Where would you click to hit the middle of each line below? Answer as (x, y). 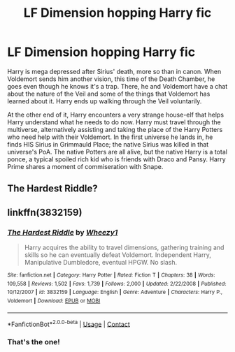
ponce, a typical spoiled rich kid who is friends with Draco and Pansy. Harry (116, 159)
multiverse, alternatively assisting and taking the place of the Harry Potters (115, 129)
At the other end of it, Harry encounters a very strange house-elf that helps (116, 115)
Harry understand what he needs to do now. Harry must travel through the (114, 122)
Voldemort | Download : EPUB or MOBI (54, 301)
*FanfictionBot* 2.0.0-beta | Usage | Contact (69, 323)
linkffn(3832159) (45, 212)
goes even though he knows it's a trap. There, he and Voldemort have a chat (117, 86)
